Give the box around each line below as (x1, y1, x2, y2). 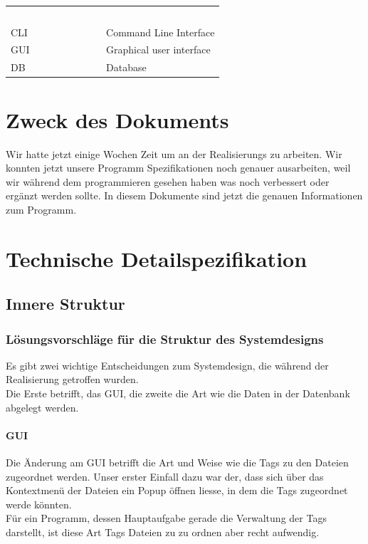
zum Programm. (6, 202, 77, 216)
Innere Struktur (6, 293, 125, 315)
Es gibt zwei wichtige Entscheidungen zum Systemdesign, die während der (6, 357, 329, 372)
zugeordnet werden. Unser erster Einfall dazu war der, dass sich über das (6, 469, 324, 483)
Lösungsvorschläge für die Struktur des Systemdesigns (6, 330, 324, 347)
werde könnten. (6, 496, 72, 511)
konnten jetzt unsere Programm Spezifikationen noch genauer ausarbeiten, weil (6, 160, 351, 175)
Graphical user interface (106, 42, 211, 57)
